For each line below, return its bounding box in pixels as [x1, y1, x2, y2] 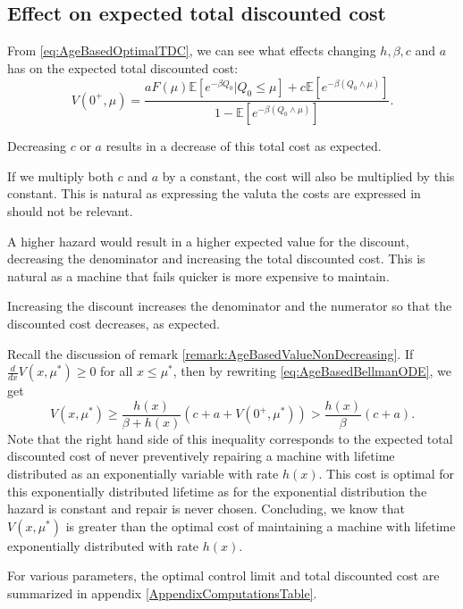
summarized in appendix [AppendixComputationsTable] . [7, 584, 317, 603]
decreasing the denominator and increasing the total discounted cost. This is [7, 249, 425, 268]
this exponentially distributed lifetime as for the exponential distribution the [7, 481, 427, 500]
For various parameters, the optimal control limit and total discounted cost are [7, 566, 440, 585]
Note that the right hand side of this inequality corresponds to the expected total [7, 429, 453, 447]
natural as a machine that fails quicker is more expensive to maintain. [7, 266, 390, 285]
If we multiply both [7, 166, 114, 185]
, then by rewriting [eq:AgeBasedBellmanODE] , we [173, 362, 452, 380]
